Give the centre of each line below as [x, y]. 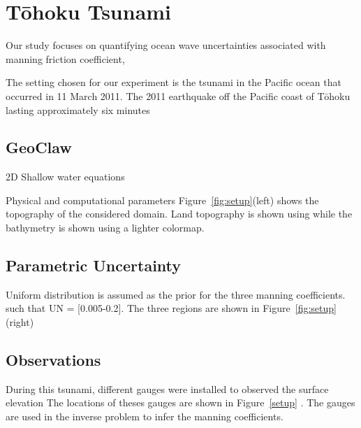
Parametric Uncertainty [94, 265]
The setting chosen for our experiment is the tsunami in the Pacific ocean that [174, 82]
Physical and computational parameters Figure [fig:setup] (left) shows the [162, 200]
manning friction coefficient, [65, 58]
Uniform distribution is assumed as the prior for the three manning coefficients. [176, 294]
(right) [20, 322]
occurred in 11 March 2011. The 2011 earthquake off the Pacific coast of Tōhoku [178, 95]
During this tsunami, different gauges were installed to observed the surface [167, 388]
